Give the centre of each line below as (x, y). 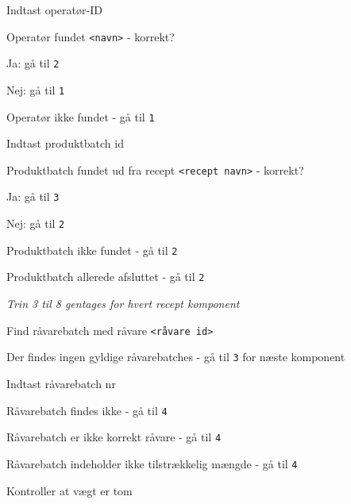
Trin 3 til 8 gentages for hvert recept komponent (123, 304)
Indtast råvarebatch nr (61, 383)
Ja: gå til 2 (33, 63)
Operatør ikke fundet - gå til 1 (81, 116)
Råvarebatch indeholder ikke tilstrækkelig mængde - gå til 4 (152, 463)
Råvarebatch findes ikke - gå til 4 (87, 410)
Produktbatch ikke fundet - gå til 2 (92, 250)
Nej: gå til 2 (36, 223)
